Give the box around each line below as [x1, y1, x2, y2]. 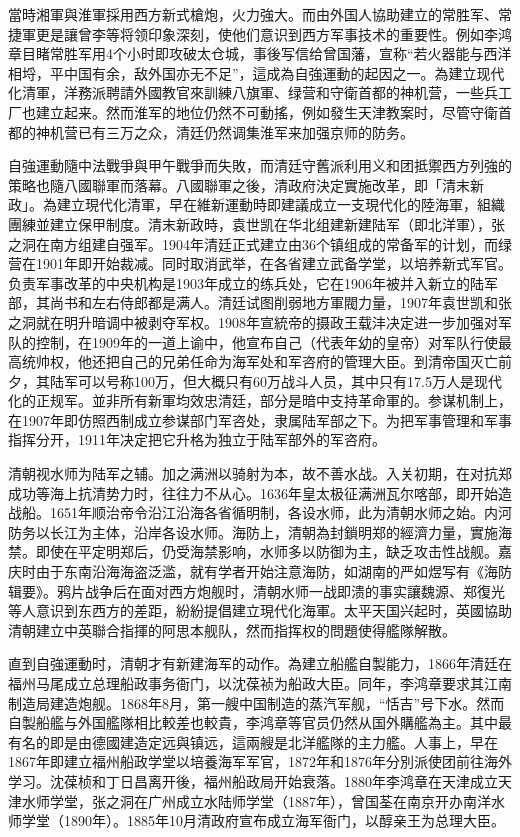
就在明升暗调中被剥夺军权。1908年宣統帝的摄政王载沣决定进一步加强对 [35, 311, 498, 332]
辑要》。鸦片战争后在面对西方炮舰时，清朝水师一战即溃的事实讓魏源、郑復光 [8, 580, 505, 601]
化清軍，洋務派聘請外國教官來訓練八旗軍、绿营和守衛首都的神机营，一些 [8, 82, 484, 103]
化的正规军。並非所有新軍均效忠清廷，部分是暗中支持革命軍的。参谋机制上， [8, 390, 512, 411]
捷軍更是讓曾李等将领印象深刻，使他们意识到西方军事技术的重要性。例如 [8, 23, 484, 44]
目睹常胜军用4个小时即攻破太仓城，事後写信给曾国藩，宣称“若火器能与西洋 [21, 43, 512, 64]
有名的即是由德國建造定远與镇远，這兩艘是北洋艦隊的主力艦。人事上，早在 [8, 731, 498, 752]
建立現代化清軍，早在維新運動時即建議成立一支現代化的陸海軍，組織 [56, 194, 505, 215]
